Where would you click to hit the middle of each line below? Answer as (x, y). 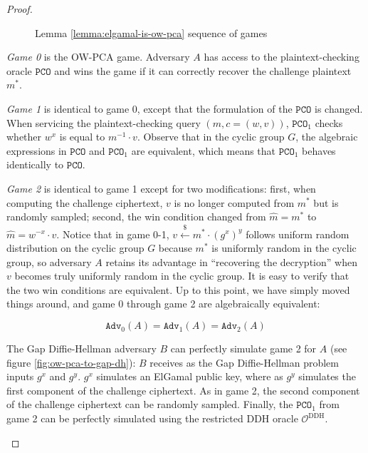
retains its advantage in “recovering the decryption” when (231, 261)
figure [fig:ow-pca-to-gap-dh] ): (71, 362)
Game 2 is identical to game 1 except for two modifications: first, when (161, 188)
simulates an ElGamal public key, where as (190, 376)
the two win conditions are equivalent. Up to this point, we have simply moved (178, 289)
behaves (319, 150)
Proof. (20, 9)
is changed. (339, 108)
